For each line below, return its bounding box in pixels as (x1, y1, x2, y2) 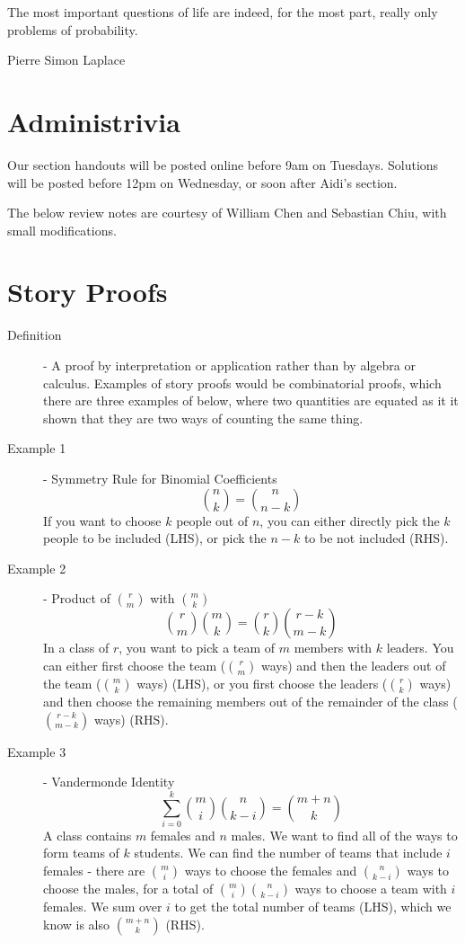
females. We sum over (43, 897, 162, 916)
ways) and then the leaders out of (260, 655, 446, 674)
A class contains (43, 825, 132, 844)
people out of (176, 511, 249, 529)
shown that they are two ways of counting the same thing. (43, 408, 364, 427)
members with (294, 638, 373, 657)
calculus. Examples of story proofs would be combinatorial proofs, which (43, 373, 442, 392)
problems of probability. (7, 20, 138, 39)
